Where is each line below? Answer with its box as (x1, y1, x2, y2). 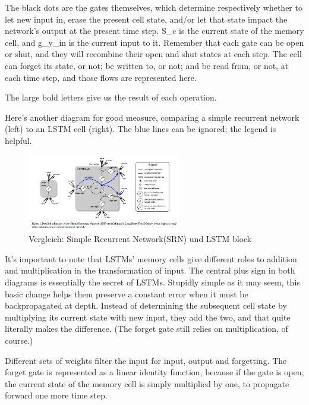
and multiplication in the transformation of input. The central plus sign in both (5, 264, 295, 277)
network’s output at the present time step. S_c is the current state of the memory (5, 24, 304, 37)
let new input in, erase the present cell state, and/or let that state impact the (5, 12, 288, 25)
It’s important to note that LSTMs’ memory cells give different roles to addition (5, 252, 297, 265)
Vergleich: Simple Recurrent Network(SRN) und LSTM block (29, 233, 252, 245)
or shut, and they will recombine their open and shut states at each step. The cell (5, 48, 302, 60)
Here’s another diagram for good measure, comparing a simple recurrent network (5, 111, 299, 123)
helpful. (5, 134, 32, 146)
